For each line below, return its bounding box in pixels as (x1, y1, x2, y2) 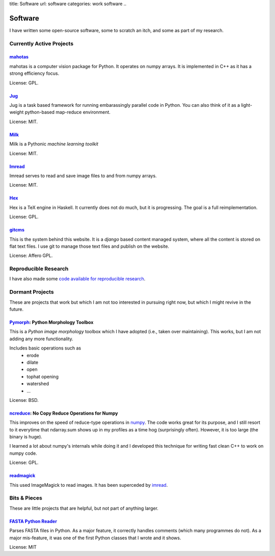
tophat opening (26, 373, 59, 379)
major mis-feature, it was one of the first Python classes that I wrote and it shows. (9, 535, 181, 541)
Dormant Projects (9, 288, 54, 296)
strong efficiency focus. (9, 70, 60, 76)
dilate (26, 359, 38, 365)
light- (241, 102, 253, 108)
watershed (26, 381, 49, 387)
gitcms (9, 227, 25, 233)
